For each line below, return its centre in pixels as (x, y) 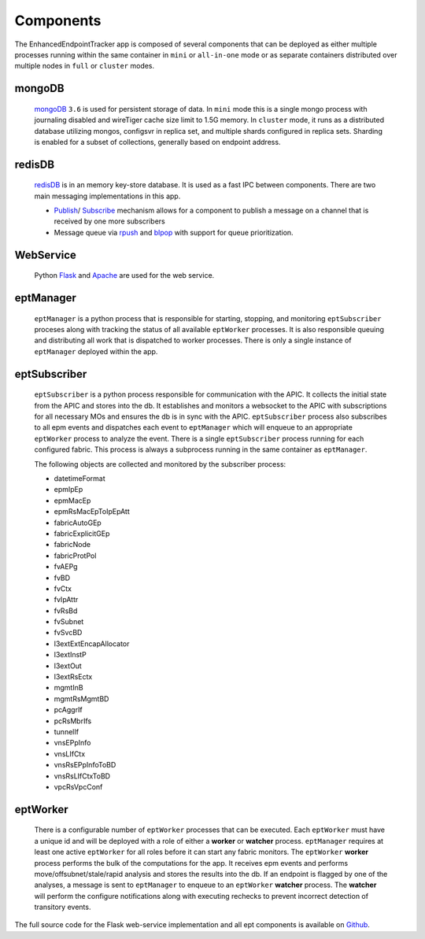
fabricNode (72, 545)
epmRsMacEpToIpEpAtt (92, 512)
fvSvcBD (68, 633)
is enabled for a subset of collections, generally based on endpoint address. (157, 142)
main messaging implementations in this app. (107, 196)
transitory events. (63, 907)
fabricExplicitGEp (82, 533)
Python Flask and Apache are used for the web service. (124, 275)
